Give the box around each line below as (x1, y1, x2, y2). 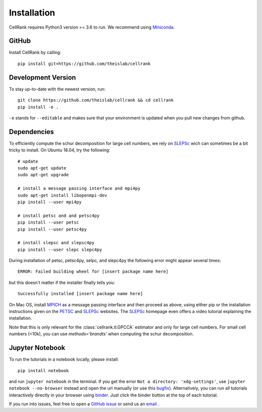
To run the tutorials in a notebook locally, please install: (9, 357, 119, 363)
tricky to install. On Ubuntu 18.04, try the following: (9, 147, 110, 153)
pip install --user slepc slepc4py (17, 247, 102, 252)
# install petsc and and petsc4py (17, 213, 99, 218)
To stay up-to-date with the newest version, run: (9, 86, 106, 92)
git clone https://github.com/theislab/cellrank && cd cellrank (17, 98, 174, 103)
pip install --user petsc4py (17, 226, 87, 232)
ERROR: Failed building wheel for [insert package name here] (17, 269, 169, 274)
